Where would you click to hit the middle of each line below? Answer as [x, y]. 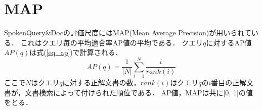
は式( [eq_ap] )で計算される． [76, 52]
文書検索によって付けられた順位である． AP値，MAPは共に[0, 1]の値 [139, 92]
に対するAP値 [229, 42]
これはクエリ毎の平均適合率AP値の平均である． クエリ [112, 42]
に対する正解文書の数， [101, 82]
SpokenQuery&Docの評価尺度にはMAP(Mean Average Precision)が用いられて [128, 33]
